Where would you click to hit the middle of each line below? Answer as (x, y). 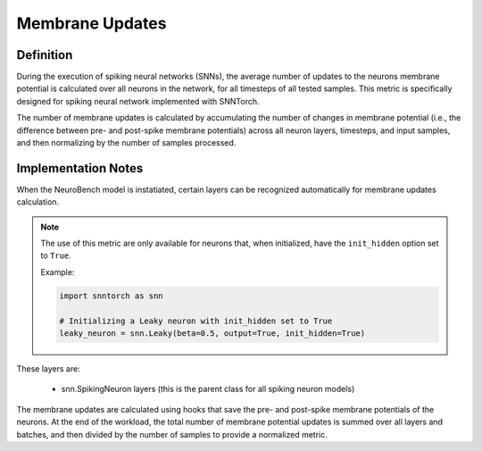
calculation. (38, 202)
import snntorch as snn (112, 296)
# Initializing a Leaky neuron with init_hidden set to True (196, 321)
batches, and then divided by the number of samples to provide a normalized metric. (172, 434)
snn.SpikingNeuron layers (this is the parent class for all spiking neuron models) (208, 389)
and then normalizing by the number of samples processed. (126, 143)
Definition (45, 55)
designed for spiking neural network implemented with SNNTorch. (138, 101)
